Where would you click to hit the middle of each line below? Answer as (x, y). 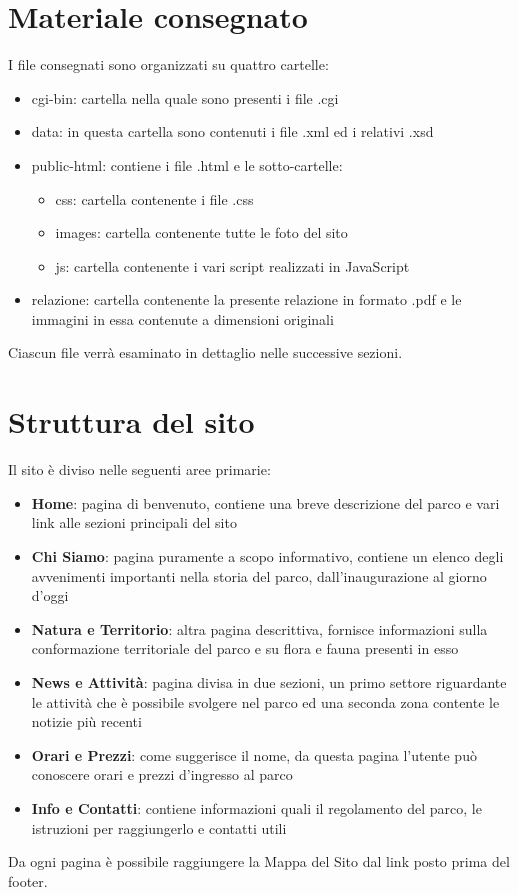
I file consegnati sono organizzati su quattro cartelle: (168, 64)
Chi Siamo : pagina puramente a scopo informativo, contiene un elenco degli (267, 555)
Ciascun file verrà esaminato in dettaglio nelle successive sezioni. (205, 352)
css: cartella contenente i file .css (154, 198)
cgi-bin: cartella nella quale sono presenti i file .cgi (185, 97)
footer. (28, 880)
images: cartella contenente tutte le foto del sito (201, 232)
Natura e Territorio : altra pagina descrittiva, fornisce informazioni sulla (259, 628)
